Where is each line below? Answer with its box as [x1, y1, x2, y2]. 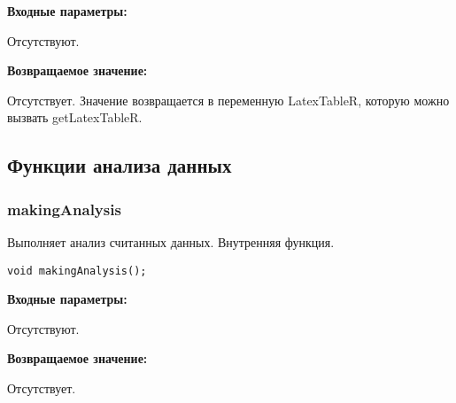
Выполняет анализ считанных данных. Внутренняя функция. [7, 232, 335, 251]
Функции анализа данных [7, 151, 232, 179]
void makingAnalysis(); [7, 264, 147, 277]
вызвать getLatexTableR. [7, 108, 143, 127]
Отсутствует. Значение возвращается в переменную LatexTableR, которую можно [7, 90, 450, 109]
